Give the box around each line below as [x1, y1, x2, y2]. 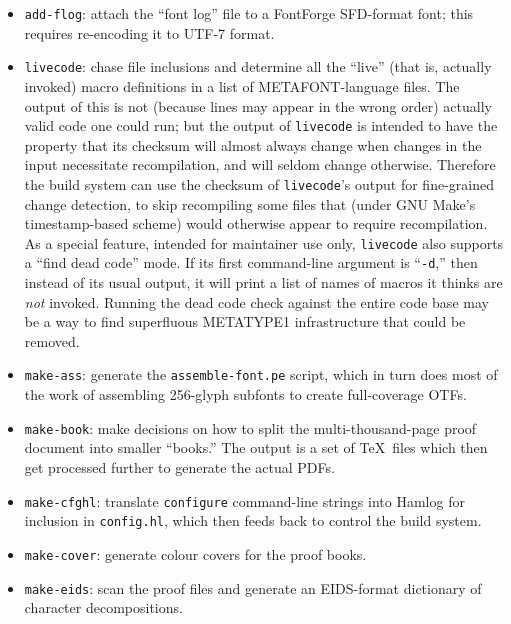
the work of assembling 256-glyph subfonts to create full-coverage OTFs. [24, 384, 467, 405]
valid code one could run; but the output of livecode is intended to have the [24, 115, 498, 136]
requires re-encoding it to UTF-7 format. [24, 22, 275, 43]
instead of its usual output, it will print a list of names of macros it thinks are [24, 272, 503, 293]
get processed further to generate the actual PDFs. [24, 456, 335, 477]
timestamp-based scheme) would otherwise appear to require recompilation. [24, 213, 488, 234]
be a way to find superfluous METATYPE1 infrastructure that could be [24, 311, 466, 332]
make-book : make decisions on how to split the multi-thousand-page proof [24, 417, 477, 438]
